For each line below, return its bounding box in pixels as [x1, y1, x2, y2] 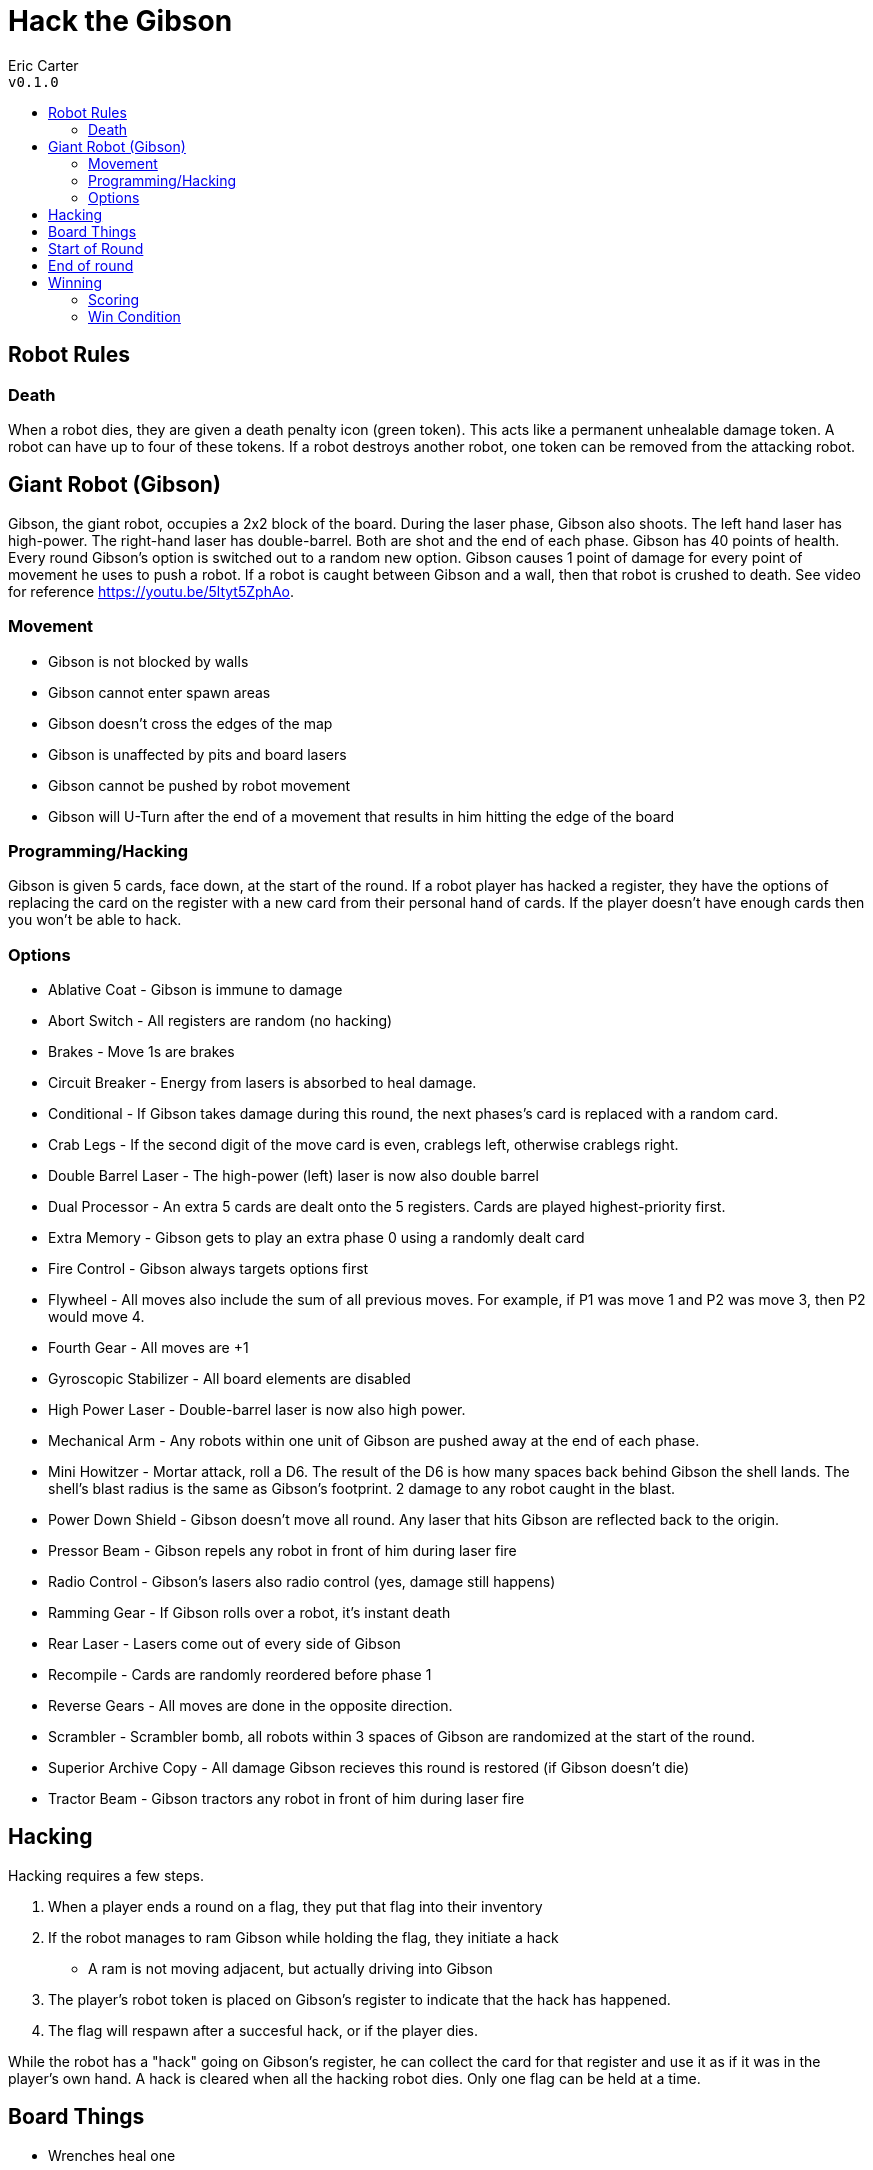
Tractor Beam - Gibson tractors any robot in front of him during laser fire [48, 1790, 525, 1808]
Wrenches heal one [48, 2146, 176, 2164]
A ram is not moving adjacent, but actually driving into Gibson [88, 1959, 493, 1977]
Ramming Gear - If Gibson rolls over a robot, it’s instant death [48, 1604, 451, 1622]
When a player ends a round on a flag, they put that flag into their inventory [48, 1897, 543, 1915]
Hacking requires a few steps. [8, 1866, 204, 1884]
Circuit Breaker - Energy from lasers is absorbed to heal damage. [48, 1074, 477, 1092]
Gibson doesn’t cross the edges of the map [48, 714, 333, 732]
